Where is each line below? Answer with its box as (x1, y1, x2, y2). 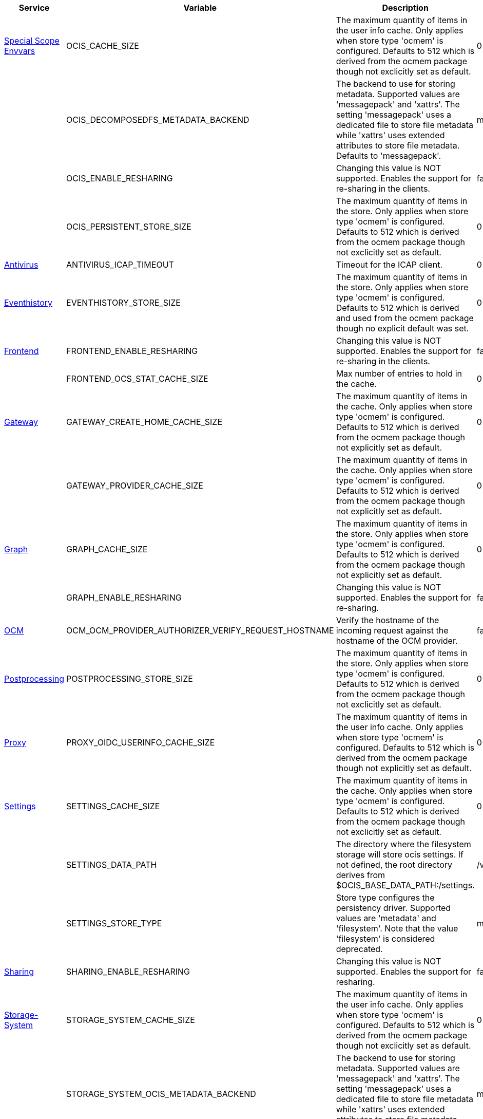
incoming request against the (336, 625, 449, 636)
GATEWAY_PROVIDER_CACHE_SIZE (66, 480, 203, 491)
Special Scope (4, 35, 60, 46)
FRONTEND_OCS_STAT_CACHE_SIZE (66, 374, 208, 384)
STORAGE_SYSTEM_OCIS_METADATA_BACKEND (66, 1089, 256, 1099)
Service (18, 3, 50, 13)
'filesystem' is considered (336, 934, 435, 944)
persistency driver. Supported (336, 903, 451, 913)
